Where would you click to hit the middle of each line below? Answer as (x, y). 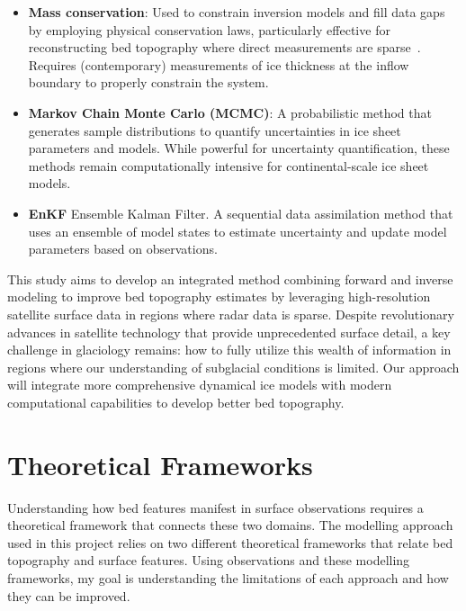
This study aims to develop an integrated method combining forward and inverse (230, 279)
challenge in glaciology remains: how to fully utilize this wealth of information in (229, 350)
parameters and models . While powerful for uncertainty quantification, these (239, 148)
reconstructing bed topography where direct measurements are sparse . (224, 47)
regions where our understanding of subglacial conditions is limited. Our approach (233, 367)
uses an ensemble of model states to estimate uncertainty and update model (237, 231)
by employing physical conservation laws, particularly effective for (209, 29)
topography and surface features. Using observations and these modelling (209, 560)
